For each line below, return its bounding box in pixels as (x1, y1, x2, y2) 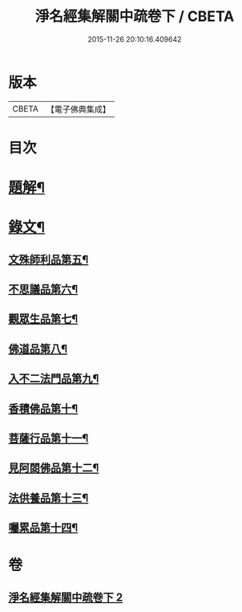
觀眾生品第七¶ (8, 312, 79, 326)
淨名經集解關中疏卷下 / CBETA (34, 7, 235, 26)
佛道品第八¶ (8, 342, 68, 356)
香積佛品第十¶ (8, 402, 79, 415)
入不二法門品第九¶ (8, 372, 99, 386)
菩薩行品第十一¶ (8, 431, 89, 445)
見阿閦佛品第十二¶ (8, 461, 99, 475)
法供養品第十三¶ (8, 491, 89, 504)
